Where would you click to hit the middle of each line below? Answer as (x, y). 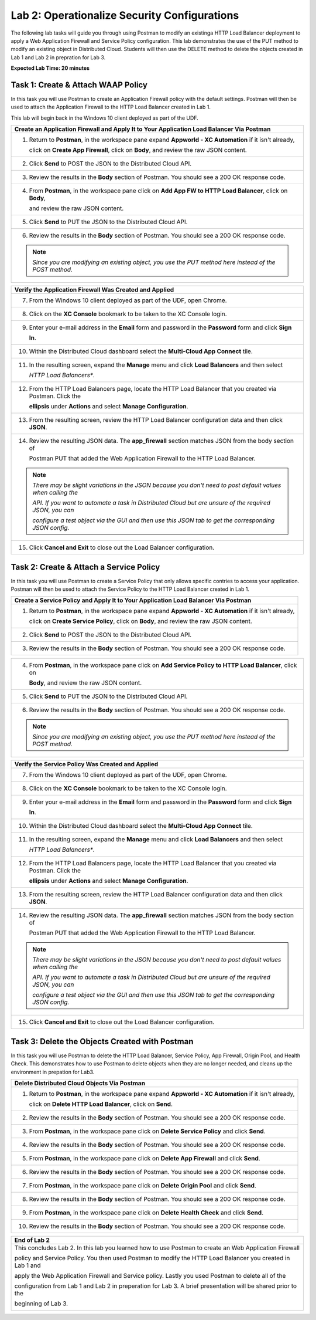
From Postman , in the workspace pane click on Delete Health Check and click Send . (146, 1213)
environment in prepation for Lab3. (53, 1072)
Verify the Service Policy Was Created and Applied (86, 764)
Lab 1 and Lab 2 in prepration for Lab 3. (58, 57)
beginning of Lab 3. (41, 1304)
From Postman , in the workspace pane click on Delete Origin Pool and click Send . (143, 1186)
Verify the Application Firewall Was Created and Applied (94, 290)
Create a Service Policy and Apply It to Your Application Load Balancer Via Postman (133, 600)
